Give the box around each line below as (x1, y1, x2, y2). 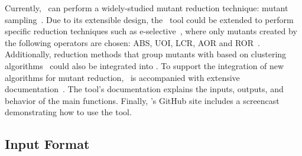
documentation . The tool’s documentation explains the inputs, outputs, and (5, 83, 284, 95)
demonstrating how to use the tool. (5, 106, 132, 118)
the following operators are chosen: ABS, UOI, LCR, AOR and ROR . (5, 36, 260, 48)
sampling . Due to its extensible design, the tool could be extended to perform (5, 13, 294, 25)
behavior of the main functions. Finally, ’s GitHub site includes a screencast (5, 94, 280, 106)
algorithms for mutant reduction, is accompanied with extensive (5, 71, 240, 83)
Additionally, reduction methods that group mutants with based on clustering (5, 48, 287, 60)
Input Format (5, 135, 90, 153)
